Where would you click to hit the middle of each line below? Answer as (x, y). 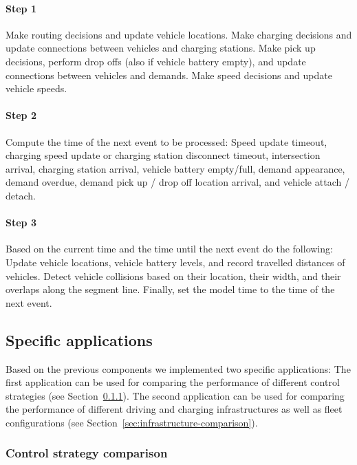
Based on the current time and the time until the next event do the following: (169, 249)
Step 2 (21, 115)
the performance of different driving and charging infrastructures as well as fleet (174, 409)
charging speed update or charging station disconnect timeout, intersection (163, 155)
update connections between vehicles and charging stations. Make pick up (161, 48)
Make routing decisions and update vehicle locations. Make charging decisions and (179, 34)
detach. (21, 195)
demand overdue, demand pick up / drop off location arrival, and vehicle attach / (177, 182)
